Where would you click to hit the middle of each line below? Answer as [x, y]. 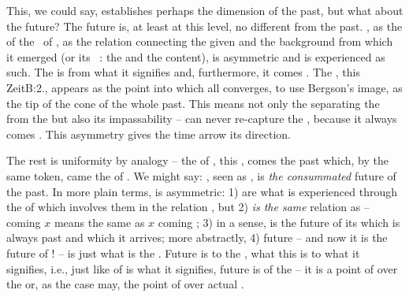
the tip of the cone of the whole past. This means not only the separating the [193, 103]
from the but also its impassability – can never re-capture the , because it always [202, 119]
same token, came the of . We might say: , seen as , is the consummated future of [201, 175]
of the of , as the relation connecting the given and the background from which [200, 41]
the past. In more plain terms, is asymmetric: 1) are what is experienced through [202, 191]
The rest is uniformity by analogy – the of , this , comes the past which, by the [197, 160]
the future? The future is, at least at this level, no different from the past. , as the [204, 26]
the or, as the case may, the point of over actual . [125, 284]
